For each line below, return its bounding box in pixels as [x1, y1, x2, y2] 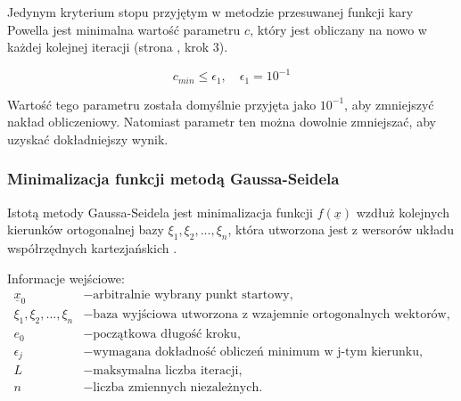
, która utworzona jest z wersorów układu [227, 220, 454, 239]
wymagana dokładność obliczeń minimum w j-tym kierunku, [93, 345, 423, 358]
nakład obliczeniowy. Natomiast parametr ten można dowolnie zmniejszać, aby [7, 112, 436, 131]
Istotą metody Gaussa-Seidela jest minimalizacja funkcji [7, 202, 314, 221]
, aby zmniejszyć [344, 94, 434, 113]
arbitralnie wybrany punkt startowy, [93, 289, 293, 302]
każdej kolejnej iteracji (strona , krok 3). [7, 37, 228, 56]
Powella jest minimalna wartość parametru [7, 20, 241, 38]
